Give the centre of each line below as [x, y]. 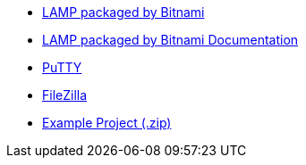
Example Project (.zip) [107, 123]
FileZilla [65, 95]
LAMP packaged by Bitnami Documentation [170, 40]
